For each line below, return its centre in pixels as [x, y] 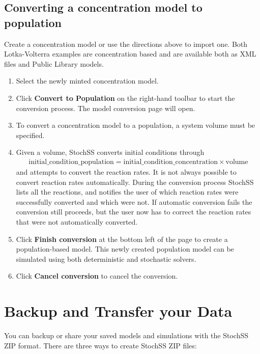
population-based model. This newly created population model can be [125, 249]
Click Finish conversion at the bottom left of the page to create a [122, 239]
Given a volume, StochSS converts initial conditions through [110, 152]
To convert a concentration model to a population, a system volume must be [136, 125]
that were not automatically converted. [77, 221]
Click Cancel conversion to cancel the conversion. [97, 276]
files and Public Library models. [54, 63]
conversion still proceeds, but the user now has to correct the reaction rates [134, 212]
